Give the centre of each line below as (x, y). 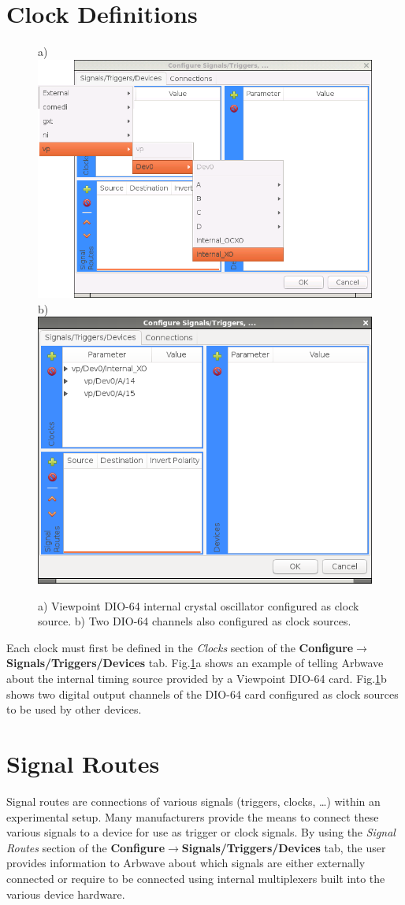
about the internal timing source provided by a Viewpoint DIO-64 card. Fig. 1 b (197, 679)
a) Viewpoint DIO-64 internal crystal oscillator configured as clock (199, 605)
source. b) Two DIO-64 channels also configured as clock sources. (195, 621)
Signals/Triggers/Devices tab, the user (284, 847)
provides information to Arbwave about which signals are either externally (186, 863)
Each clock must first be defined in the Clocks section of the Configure (180, 647)
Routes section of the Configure (86, 847)
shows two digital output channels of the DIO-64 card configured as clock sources (202, 694)
